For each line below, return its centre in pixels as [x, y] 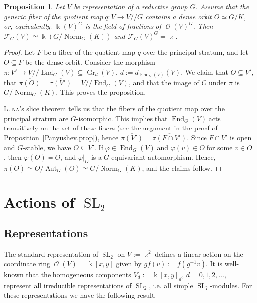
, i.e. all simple [171, 285]
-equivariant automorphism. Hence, [162, 157]
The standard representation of [51, 254]
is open [241, 138]
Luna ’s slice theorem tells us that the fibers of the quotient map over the [114, 108]
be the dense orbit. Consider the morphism [90, 62]
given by [129, 263]
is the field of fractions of [123, 26]
